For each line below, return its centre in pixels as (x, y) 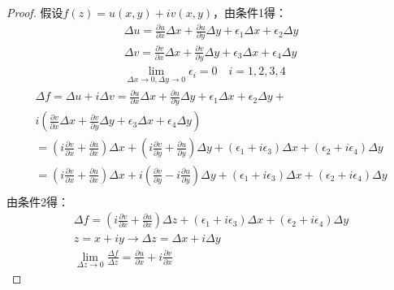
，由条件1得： (250, 12)
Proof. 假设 (35, 12)
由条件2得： (38, 201)
